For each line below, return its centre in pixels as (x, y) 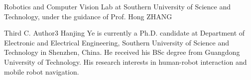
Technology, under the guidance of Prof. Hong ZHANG (88, 16)
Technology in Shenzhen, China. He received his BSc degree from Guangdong (122, 52)
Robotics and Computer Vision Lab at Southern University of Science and (117, 6)
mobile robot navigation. (42, 71)
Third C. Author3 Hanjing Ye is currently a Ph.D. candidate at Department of (125, 33)
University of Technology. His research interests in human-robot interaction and (125, 61)
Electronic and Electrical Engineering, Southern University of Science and (117, 42)
